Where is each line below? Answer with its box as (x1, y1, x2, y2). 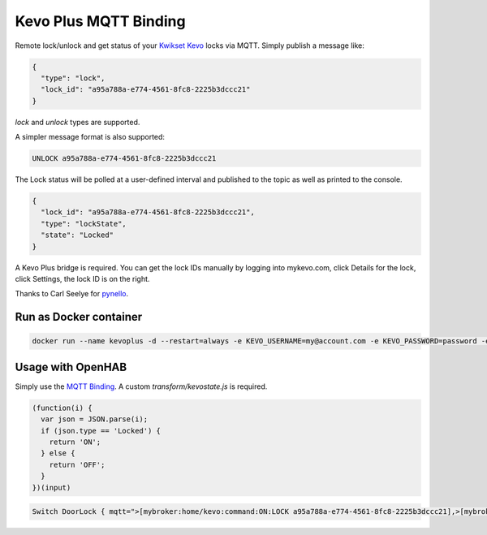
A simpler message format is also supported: (15, 132, 166, 142)
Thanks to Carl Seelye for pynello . (15, 289, 129, 299)
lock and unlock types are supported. (15, 117, 140, 127)
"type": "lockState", (41, 219, 127, 228)
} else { (41, 449, 75, 458)
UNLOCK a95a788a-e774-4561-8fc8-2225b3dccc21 (32, 154, 217, 163)
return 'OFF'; (49, 459, 106, 469)
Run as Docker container (15, 310, 143, 324)
